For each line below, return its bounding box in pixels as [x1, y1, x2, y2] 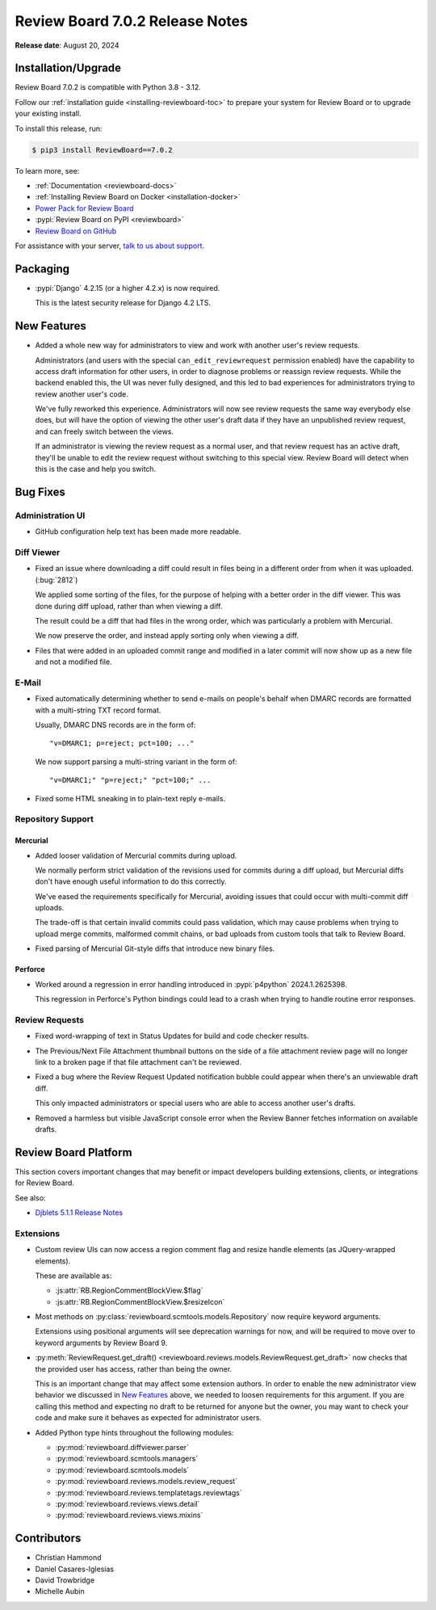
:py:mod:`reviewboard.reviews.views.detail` [55, 1499, 200, 1508]
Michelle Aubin [35, 1587, 85, 1596]
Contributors [15, 1532, 82, 1545]
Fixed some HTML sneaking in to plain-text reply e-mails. [35, 793, 226, 803]
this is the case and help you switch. [35, 465, 157, 474]
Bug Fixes [15, 485, 66, 498]
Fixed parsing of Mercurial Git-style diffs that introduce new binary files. [35, 944, 275, 953]
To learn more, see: [15, 166, 80, 175]
